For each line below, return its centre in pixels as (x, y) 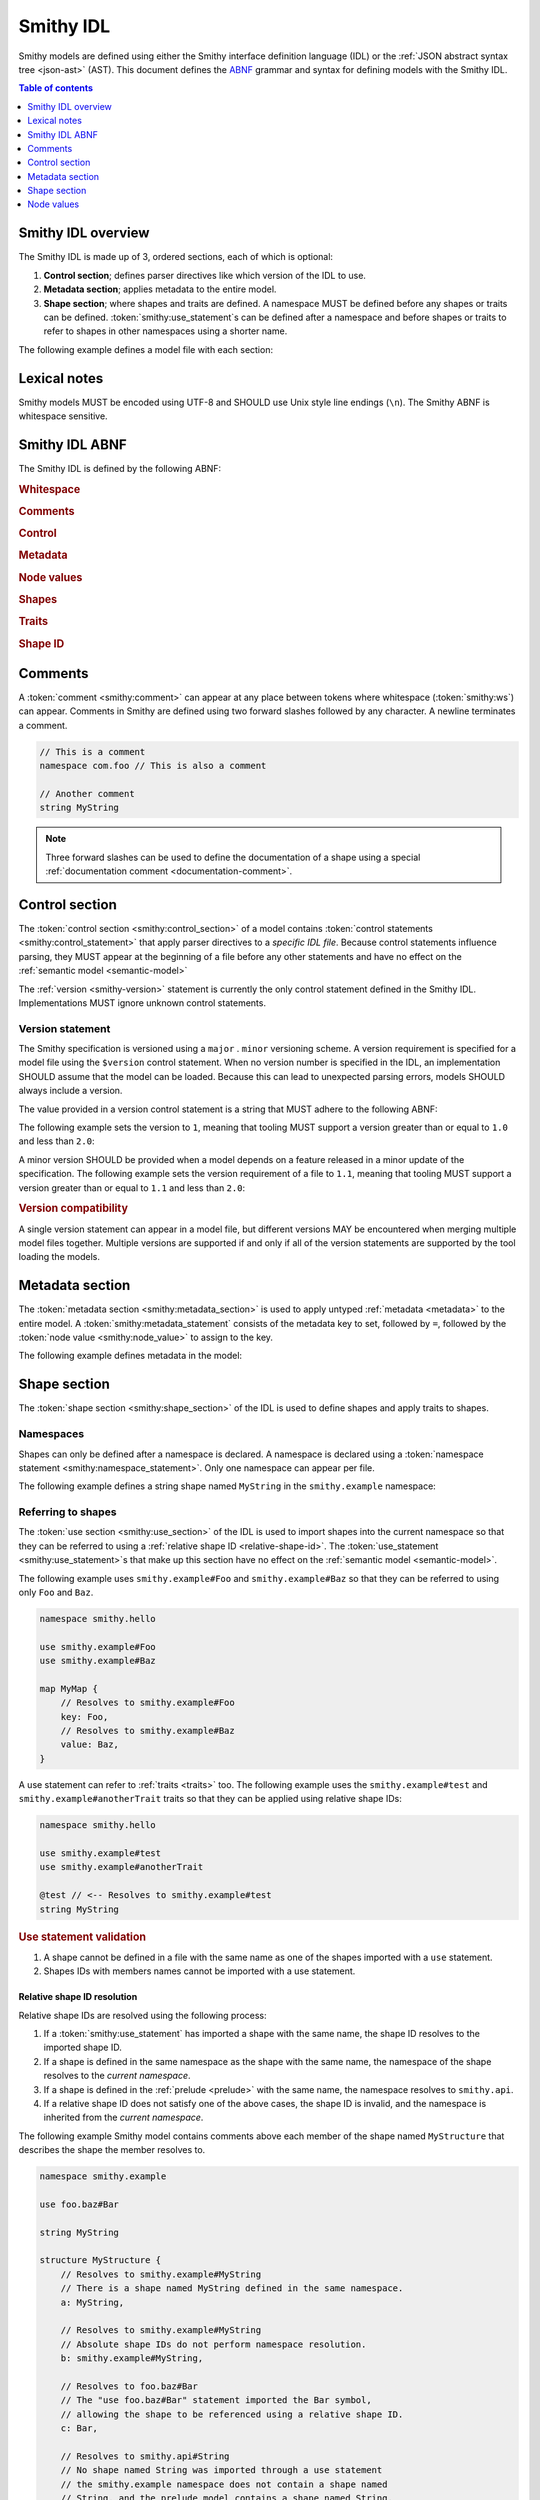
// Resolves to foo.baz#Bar (129, 2386)
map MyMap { (69, 1688)
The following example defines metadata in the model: (130, 1356)
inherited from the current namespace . (123, 2117)
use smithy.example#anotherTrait (121, 1867)
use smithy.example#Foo (98, 1646)
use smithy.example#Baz (98, 1661)
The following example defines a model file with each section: (146, 349)
